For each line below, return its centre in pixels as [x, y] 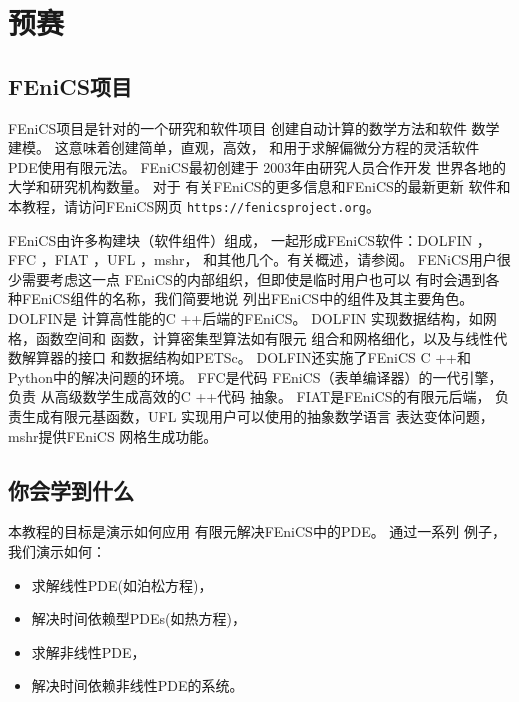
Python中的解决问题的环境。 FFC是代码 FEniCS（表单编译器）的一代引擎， [255, 376]
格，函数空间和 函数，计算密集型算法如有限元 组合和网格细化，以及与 [237, 337]
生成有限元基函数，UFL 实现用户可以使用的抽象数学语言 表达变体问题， [257, 415]
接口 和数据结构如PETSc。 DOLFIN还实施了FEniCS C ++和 [274, 357]
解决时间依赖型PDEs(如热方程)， [138, 618]
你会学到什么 [71, 489]
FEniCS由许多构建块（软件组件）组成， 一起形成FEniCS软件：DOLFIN [240, 239]
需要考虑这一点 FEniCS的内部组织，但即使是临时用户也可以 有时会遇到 [253, 278]
